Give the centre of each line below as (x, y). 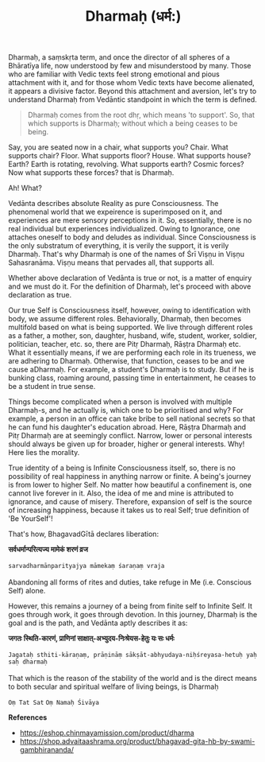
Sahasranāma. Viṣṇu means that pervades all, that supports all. (111, 262)
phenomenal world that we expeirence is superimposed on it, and (115, 212)
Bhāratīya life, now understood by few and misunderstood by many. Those (130, 66)
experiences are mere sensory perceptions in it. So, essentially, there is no (130, 220)
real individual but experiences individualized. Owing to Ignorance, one (124, 229)
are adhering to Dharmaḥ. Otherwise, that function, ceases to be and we (126, 361)
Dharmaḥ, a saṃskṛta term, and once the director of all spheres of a (119, 57)
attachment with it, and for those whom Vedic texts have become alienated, (132, 83)
